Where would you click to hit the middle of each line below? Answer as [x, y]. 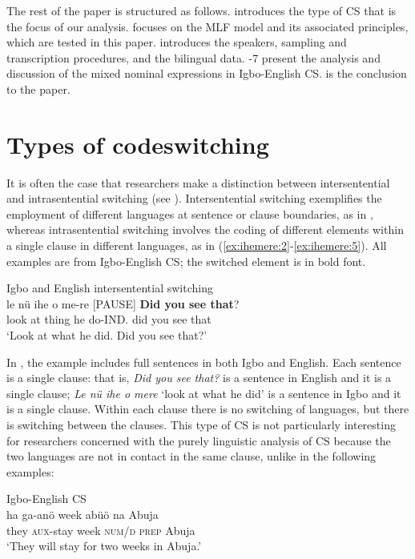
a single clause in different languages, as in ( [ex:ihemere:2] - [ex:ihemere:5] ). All [197, 245]
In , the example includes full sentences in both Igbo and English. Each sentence [204, 362]
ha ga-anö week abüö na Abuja [83, 514]
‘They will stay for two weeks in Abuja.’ [104, 546]
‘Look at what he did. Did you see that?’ [107, 335]
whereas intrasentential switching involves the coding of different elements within [205, 229]
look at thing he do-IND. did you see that [109, 319]
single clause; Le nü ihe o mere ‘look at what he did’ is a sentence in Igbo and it [204, 393]
